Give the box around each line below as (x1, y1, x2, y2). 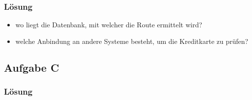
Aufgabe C (4, 60, 59, 75)
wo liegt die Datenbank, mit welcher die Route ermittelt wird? (15, 20, 202, 30)
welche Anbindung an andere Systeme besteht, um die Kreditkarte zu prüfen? (15, 36, 249, 46)
